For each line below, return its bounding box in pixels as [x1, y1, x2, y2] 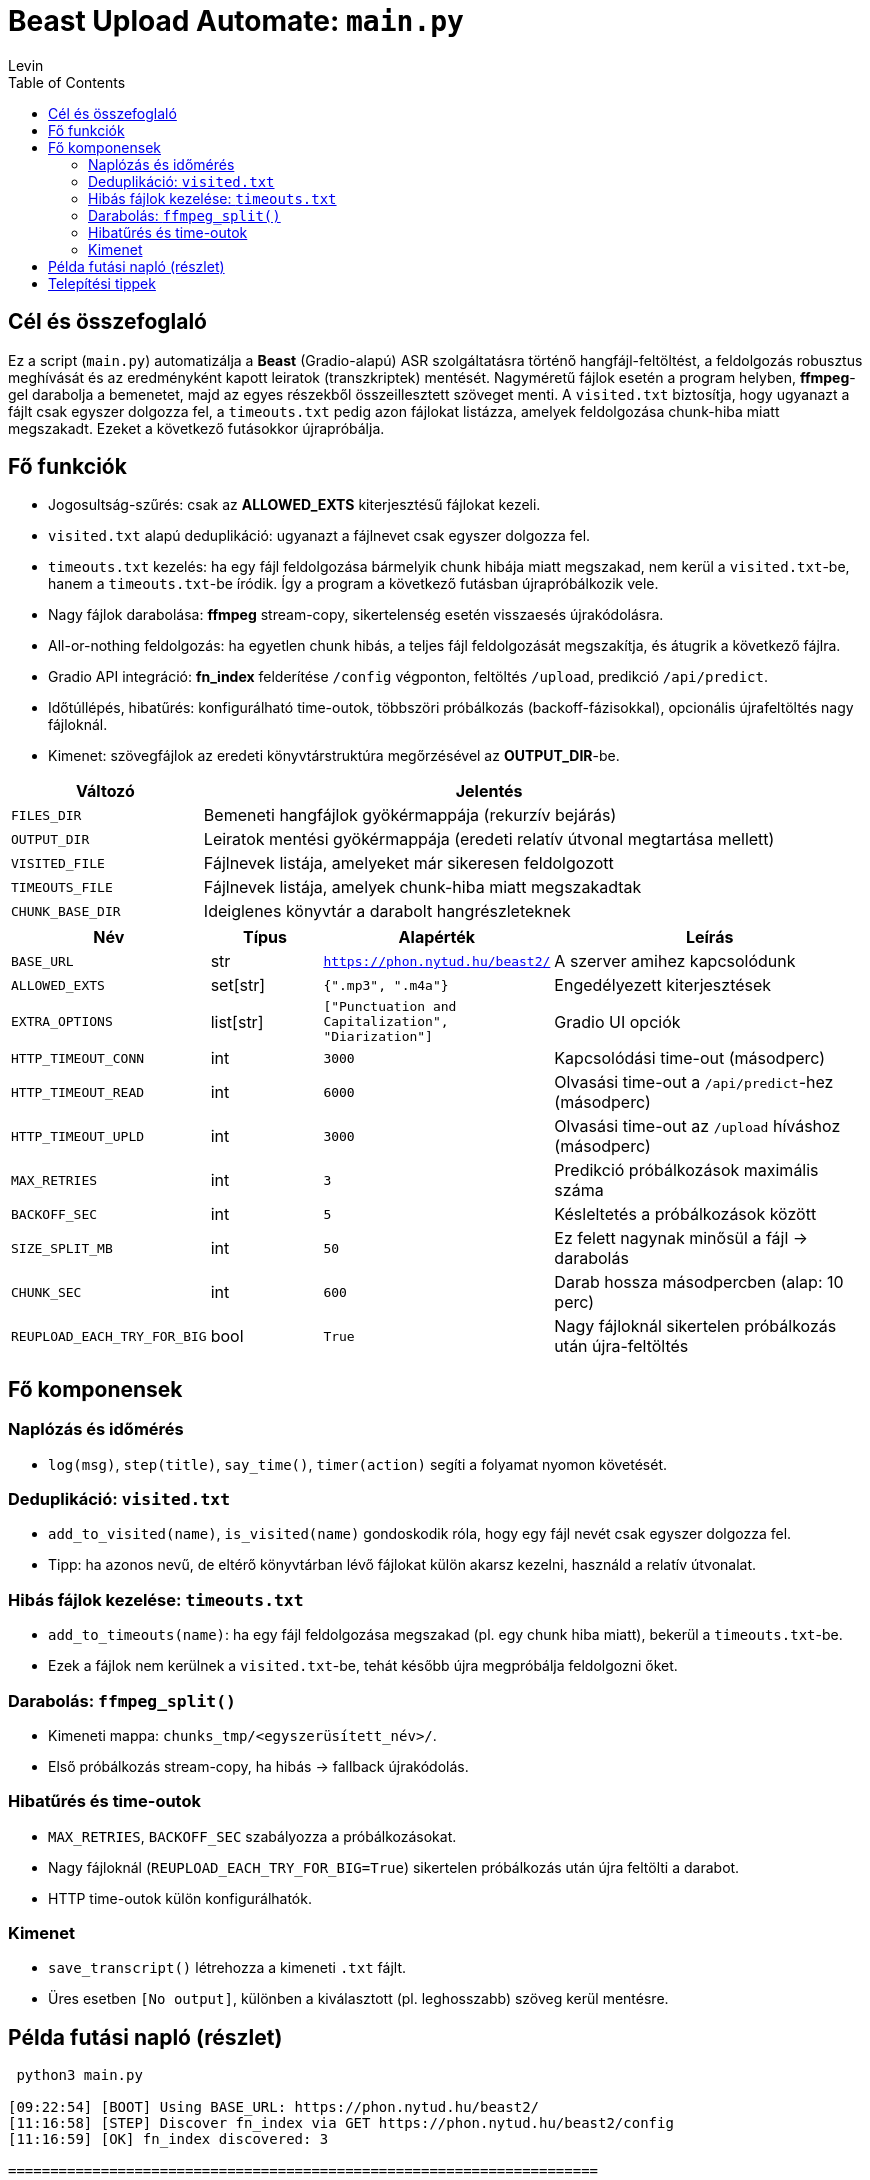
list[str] [210, 1011, 264, 1032]
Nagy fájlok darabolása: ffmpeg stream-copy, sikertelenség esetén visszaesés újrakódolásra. [48, 606, 664, 624]
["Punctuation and [323, 999, 457, 1015]
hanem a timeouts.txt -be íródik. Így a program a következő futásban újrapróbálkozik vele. [48, 575, 659, 593]
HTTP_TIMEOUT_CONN [11, 1050, 145, 1066]
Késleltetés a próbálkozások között [554, 1204, 817, 1225]
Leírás [685, 927, 734, 948]
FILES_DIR [11, 807, 82, 823]
